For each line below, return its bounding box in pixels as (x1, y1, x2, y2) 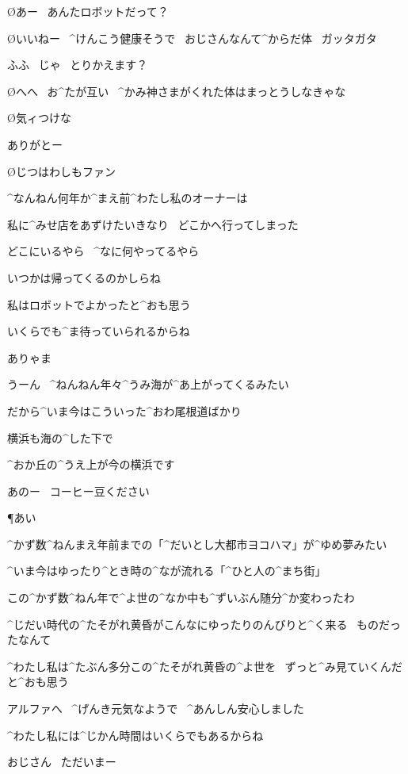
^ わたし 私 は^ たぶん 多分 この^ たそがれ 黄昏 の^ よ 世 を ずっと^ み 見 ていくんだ (7, 657, 402, 674)
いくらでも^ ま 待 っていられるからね (7, 323, 190, 339)
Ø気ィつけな (7, 109, 71, 126)
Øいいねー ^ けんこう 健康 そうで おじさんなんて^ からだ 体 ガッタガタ (7, 29, 377, 46)
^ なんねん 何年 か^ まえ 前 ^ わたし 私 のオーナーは (7, 190, 248, 206)
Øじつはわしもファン (7, 163, 116, 179)
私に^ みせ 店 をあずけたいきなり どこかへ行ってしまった (7, 216, 299, 232)
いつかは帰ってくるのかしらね (7, 269, 162, 285)
